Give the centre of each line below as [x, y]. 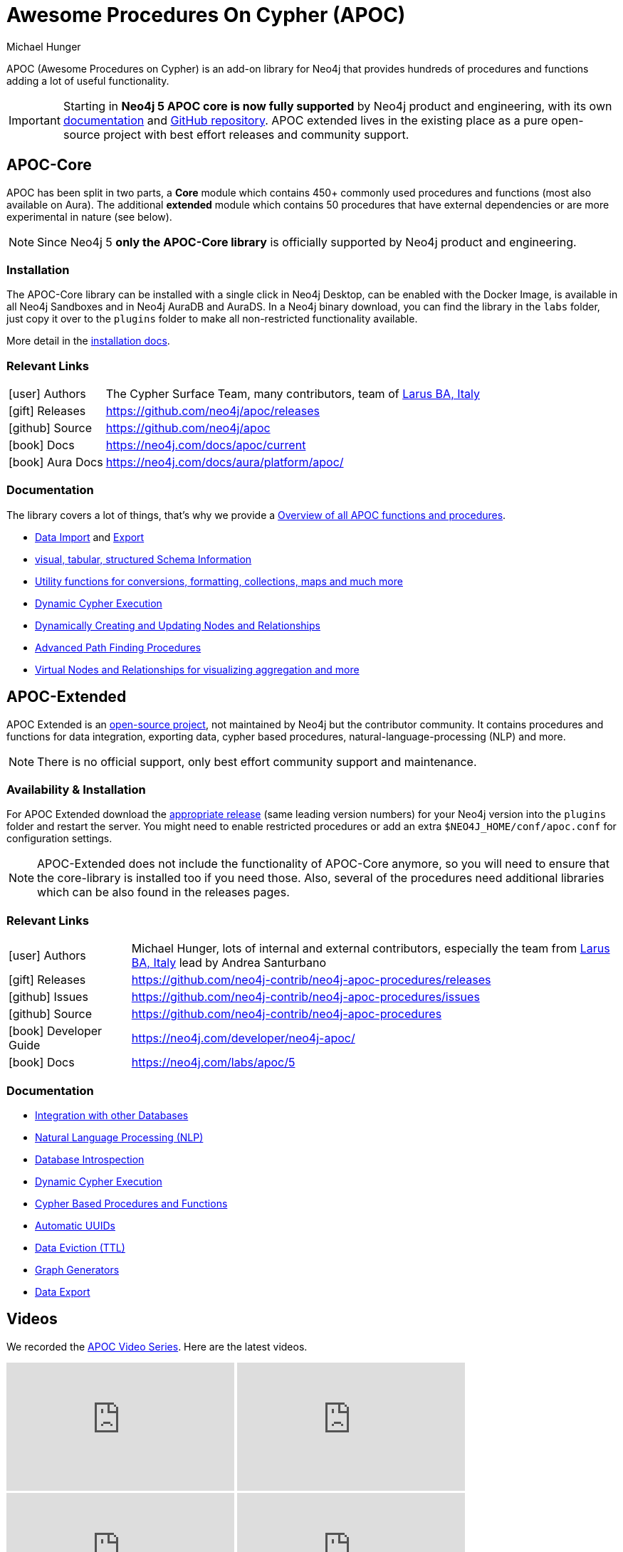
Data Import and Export [90, 537]
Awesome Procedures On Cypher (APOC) [206, 15]
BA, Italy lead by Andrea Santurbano [229, 963]
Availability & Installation [76, 790]
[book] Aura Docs [56, 462]
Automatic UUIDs [75, 1225]
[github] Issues [48, 997]
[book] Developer [56, 1031]
